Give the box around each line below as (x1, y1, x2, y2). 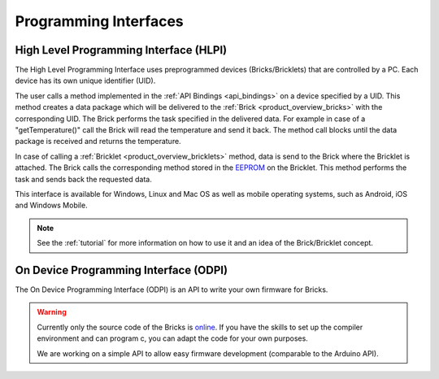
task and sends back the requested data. (15, 174, 152, 184)
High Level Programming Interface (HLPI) (15, 43, 228, 57)
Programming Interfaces (15, 12, 185, 30)
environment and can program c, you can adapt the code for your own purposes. (37, 333, 308, 343)
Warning (37, 307, 67, 317)
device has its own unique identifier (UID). (15, 76, 156, 85)
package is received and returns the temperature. (15, 137, 182, 146)
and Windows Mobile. (15, 200, 89, 211)
